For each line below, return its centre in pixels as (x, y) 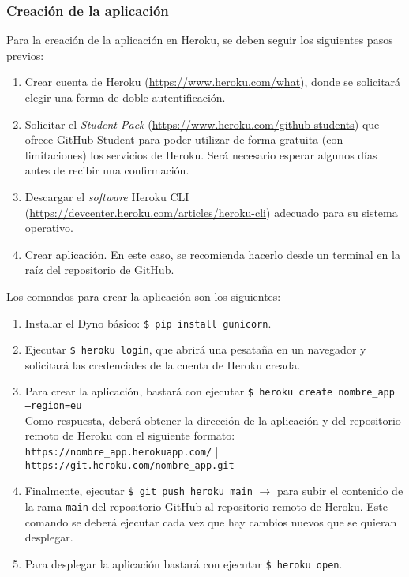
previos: (25, 55)
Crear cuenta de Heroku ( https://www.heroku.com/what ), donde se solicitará (213, 82)
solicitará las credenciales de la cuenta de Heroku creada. (163, 364)
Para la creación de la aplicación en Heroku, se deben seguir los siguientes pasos (200, 40)
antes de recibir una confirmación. (107, 170)
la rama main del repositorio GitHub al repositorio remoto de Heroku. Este (206, 506)
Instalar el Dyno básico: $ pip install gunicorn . (148, 322)
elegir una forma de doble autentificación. (125, 97)
